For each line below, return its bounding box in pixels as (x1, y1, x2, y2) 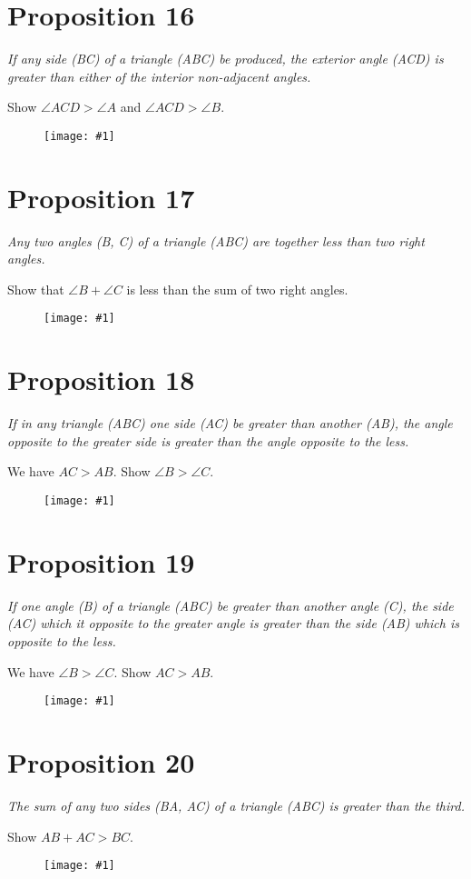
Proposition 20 (7, 744, 195, 781)
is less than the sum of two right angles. (126, 279, 348, 298)
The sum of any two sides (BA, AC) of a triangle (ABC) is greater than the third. (7, 795, 465, 814)
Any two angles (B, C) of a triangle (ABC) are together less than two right (7, 231, 425, 250)
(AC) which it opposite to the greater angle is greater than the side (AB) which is (7, 614, 459, 633)
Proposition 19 (7, 543, 195, 580)
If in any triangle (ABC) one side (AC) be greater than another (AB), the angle (7, 414, 453, 433)
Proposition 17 (7, 178, 195, 215)
